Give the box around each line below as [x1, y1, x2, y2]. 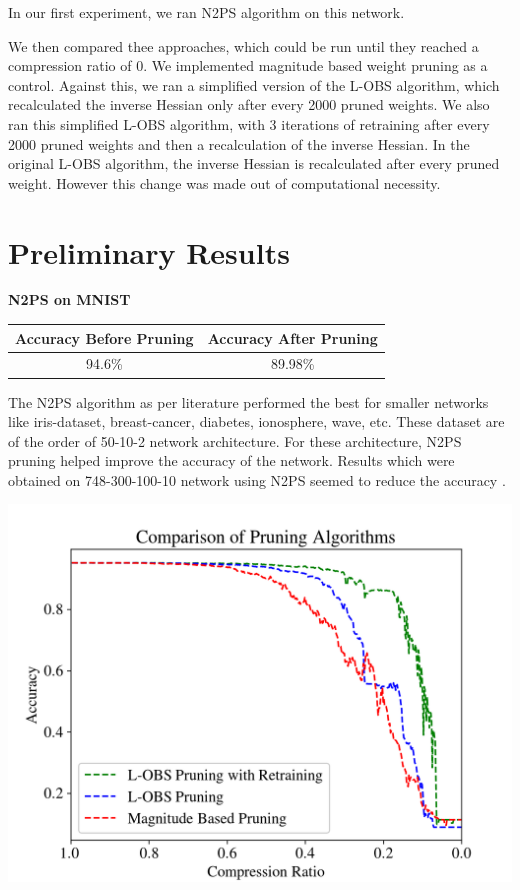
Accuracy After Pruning [207, 327, 378, 348]
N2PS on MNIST [8, 289, 131, 310]
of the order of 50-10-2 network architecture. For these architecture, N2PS [8, 430, 462, 451]
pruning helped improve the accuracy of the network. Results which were [8, 450, 455, 471]
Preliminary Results [8, 231, 290, 272]
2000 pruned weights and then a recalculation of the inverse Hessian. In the [8, 133, 470, 154]
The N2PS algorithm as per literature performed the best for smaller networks [8, 391, 489, 412]
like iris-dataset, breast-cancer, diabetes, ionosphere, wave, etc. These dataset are [8, 411, 505, 432]
